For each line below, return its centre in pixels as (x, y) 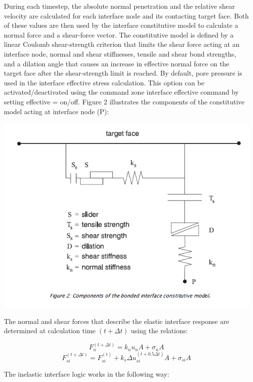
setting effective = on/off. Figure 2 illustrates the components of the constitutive (124, 101)
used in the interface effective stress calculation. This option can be (104, 82)
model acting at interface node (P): (56, 111)
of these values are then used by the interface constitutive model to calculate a (121, 25)
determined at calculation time (50, 331)
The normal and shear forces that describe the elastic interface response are (117, 321)
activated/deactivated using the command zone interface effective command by (121, 92)
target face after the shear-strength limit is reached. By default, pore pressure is (123, 73)
